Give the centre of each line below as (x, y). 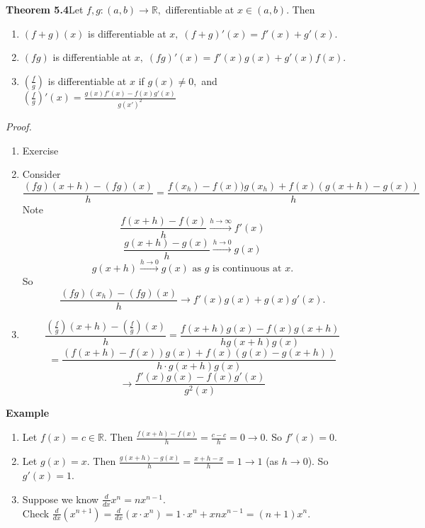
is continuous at (247, 269)
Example (28, 413)
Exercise (40, 150)
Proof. (19, 127)
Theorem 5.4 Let (45, 9)
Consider (41, 174)
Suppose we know (61, 499)
